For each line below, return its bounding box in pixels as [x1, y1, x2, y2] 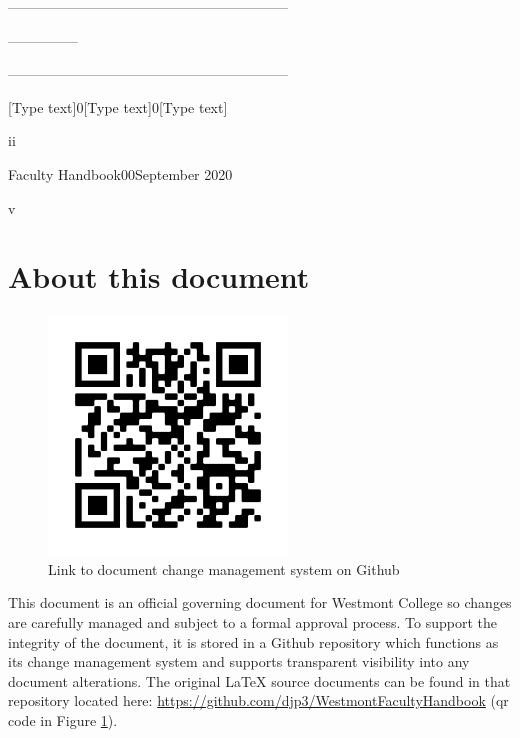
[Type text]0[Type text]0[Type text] [8, 96, 228, 117]
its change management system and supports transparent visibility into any [8, 651, 470, 672]
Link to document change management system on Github [48, 558, 400, 579]
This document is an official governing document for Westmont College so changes [8, 592, 512, 613]
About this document [8, 256, 310, 297]
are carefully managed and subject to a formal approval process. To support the [8, 612, 498, 633]
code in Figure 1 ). [8, 710, 118, 731]
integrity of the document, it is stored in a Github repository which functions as [8, 631, 499, 652]
